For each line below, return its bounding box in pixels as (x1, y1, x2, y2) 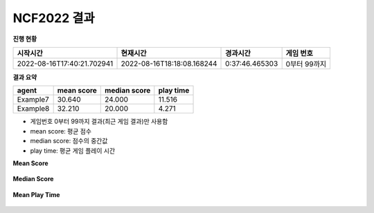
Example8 (17, 104, 50, 113)
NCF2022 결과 (12, 10, 95, 26)
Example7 (17, 95, 50, 104)
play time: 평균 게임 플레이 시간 (30, 146, 116, 155)
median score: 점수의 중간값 (30, 137, 108, 145)
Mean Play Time (12, 190, 60, 198)
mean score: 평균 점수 (30, 127, 92, 135)
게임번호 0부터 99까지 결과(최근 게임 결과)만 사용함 (30, 118, 168, 126)
